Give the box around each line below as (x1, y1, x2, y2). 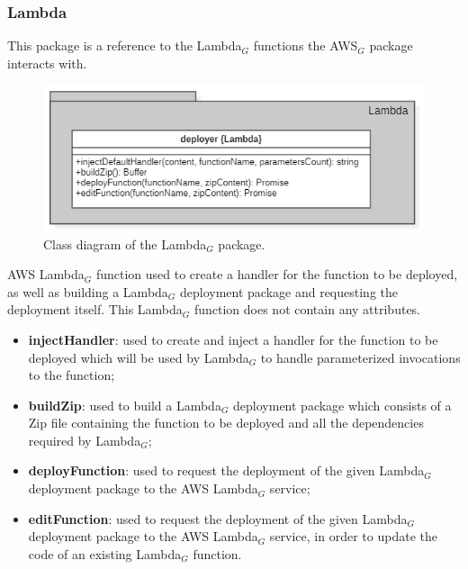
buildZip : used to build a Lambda (28, 395, 221, 414)
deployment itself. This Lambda (7, 300, 183, 319)
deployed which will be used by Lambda (28, 348, 249, 366)
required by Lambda (28, 430, 141, 449)
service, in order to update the (269, 527, 437, 546)
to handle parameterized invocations (260, 348, 461, 366)
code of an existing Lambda (28, 544, 182, 563)
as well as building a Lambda (7, 282, 168, 301)
